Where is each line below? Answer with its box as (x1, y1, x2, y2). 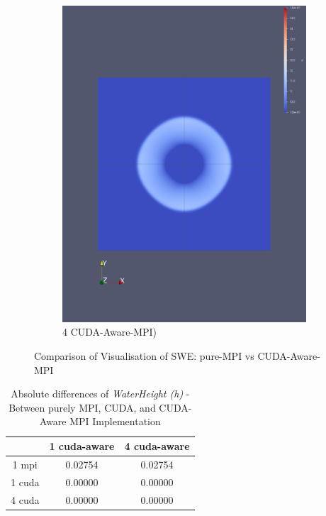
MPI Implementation (69, 414, 161, 429)
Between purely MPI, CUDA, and (9, 400, 156, 415)
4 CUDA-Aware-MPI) (62, 324, 157, 339)
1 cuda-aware (49, 439, 115, 454)
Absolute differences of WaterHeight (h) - (11, 386, 190, 401)
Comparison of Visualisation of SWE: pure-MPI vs (34, 348, 254, 363)
